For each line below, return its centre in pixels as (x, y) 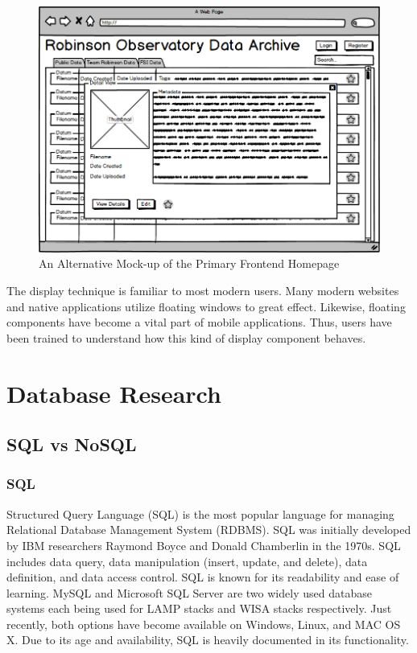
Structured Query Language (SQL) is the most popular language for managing (200, 513)
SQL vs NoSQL (72, 444)
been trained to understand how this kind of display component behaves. (186, 337)
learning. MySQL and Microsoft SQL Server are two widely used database (189, 592)
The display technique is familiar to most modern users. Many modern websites (203, 290)
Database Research (114, 393)
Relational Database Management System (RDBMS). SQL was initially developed (209, 530)
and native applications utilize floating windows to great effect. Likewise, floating (206, 306)
